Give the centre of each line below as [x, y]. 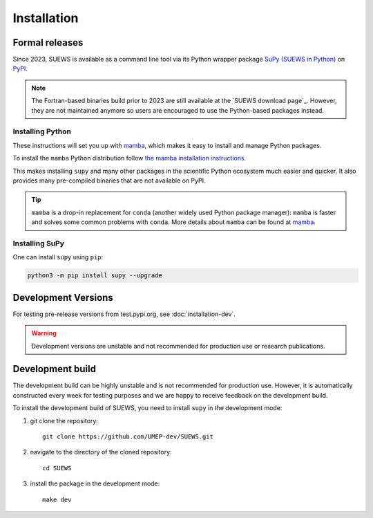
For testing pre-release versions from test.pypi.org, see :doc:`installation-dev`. [124, 314]
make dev [57, 499]
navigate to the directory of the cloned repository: [101, 452]
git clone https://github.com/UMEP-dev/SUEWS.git [128, 436]
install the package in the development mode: [95, 483]
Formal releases [48, 43]
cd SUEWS [57, 468]
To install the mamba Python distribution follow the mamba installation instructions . [130, 158]
